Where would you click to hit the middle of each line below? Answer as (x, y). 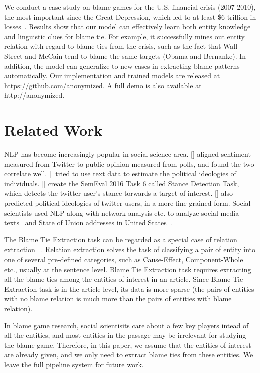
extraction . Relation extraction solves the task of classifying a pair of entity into (130, 249)
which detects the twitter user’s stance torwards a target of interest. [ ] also (118, 193)
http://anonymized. (34, 95)
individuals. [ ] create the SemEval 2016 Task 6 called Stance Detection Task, (122, 183)
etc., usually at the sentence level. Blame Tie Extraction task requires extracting (128, 269)
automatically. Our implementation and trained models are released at (112, 76)
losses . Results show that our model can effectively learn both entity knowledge (127, 26)
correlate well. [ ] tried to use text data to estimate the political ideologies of (120, 173)
